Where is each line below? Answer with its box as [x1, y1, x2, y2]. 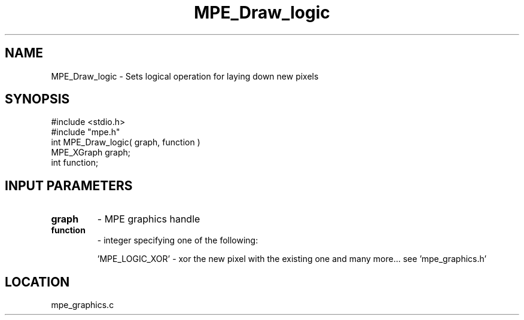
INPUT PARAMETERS [5, 178, 133, 193]
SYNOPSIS [5, 92, 70, 107]
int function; [51, 157, 99, 168]
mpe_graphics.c [51, 300, 114, 310]
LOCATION [5, 274, 70, 289]
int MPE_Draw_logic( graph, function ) [51, 137, 200, 148]
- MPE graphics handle [97, 213, 200, 225]
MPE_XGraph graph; [51, 147, 131, 158]
